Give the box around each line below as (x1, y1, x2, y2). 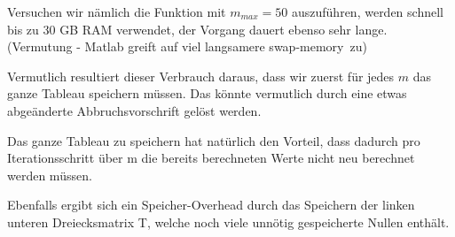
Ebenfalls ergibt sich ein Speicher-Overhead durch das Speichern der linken (7, 195, 415, 214)
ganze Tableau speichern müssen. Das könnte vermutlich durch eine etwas (7, 84, 407, 103)
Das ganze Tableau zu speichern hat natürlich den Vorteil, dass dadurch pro (7, 131, 420, 149)
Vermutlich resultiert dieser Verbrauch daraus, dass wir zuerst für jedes (7, 66, 395, 85)
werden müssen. (7, 165, 92, 184)
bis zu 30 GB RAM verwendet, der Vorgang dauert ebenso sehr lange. (7, 19, 388, 38)
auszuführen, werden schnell (292, 3, 443, 20)
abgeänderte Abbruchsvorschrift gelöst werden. (7, 101, 262, 119)
